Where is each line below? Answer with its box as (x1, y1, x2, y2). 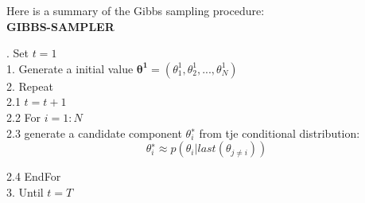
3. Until (6, 183, 44, 200)
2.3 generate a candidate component (6, 124, 182, 141)
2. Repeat (6, 77, 53, 94)
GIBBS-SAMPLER (6, 18, 115, 34)
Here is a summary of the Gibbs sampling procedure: (6, 2, 265, 18)
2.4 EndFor (6, 168, 61, 185)
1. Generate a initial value (6, 60, 134, 76)
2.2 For (6, 108, 41, 125)
